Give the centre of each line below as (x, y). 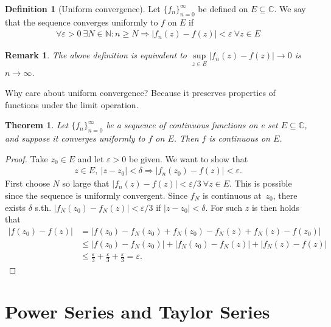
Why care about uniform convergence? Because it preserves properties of (140, 93)
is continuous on (239, 138)
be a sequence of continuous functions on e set (192, 125)
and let (91, 158)
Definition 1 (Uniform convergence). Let (83, 9)
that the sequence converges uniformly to (82, 22)
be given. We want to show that (188, 158)
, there (285, 195)
